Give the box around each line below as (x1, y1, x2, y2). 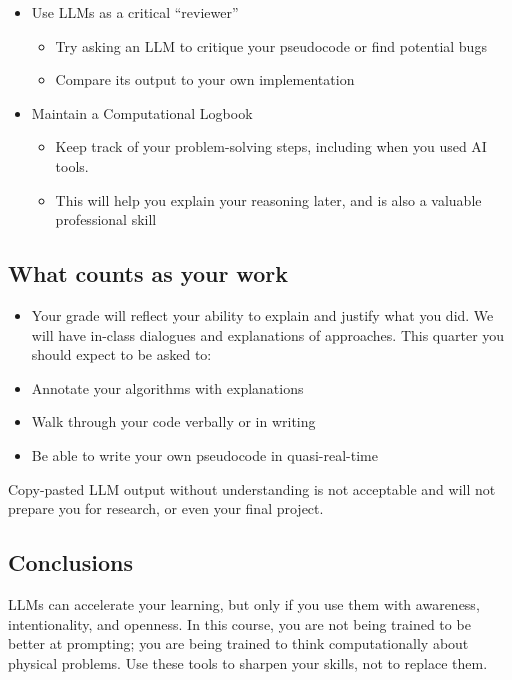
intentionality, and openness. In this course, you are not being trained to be (8, 613, 471, 634)
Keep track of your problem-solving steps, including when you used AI (55, 136, 487, 157)
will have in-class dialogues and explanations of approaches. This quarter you (31, 324, 505, 345)
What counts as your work (8, 258, 288, 289)
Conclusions (8, 547, 134, 578)
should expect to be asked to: (31, 344, 212, 365)
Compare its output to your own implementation (55, 69, 355, 90)
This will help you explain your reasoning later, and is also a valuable (55, 189, 482, 210)
